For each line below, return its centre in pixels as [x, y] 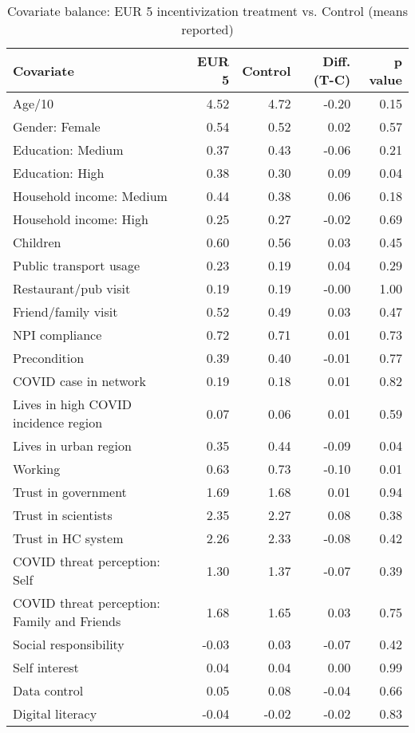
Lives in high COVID [72, 404]
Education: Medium [68, 150]
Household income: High [81, 219]
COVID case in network [79, 381]
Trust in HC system [68, 538]
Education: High [59, 173]
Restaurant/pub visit [72, 288]
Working [37, 469]
